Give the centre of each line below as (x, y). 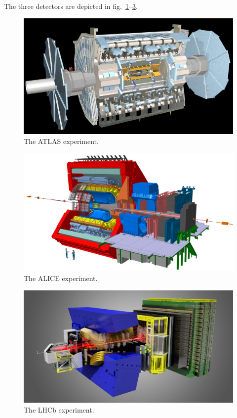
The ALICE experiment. (61, 278)
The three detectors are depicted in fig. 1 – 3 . (71, 6)
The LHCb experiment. (59, 409)
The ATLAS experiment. (61, 141)
